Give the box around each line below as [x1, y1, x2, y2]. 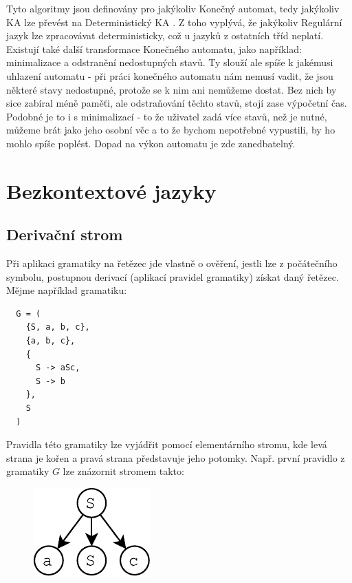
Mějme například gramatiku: [6, 283, 127, 297]
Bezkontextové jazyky [6, 176, 217, 204]
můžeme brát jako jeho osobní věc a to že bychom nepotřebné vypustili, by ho [6, 123, 335, 137]
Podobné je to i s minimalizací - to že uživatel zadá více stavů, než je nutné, [6, 109, 327, 123]
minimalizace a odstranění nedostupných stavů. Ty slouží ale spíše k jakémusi [6, 55, 333, 70]
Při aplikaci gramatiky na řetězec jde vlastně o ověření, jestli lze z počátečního [6, 256, 338, 271]
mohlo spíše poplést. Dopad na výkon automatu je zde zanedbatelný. [6, 136, 296, 150]
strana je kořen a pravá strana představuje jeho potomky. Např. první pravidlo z [6, 450, 345, 465]
